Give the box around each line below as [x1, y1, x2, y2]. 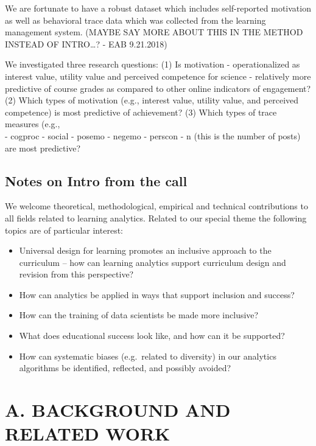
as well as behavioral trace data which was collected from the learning [5, 13, 266, 26]
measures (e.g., [5, 117, 60, 130]
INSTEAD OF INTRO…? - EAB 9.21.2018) [5, 37, 167, 50]
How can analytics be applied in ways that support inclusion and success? [19, 288, 295, 301]
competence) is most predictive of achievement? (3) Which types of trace [5, 105, 277, 118]
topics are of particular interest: [5, 223, 123, 236]
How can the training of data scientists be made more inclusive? [19, 308, 259, 321]
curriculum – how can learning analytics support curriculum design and [19, 256, 286, 268]
